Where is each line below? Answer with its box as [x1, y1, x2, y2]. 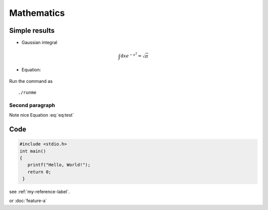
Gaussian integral [21, 40, 58, 46]
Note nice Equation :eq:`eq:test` [9, 112, 74, 118]
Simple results [9, 26, 55, 35]
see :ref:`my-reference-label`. [9, 189, 70, 195]
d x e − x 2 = [120, 52, 142, 59]
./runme [18, 89, 37, 95]
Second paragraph [9, 102, 56, 109]
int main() [19, 148, 46, 154]
